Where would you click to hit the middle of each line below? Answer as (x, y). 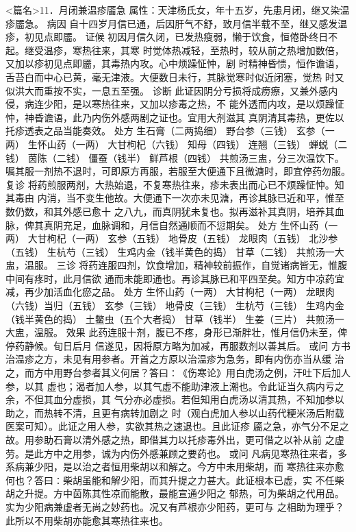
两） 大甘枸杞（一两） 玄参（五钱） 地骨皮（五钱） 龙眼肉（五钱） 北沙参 (172, 238)
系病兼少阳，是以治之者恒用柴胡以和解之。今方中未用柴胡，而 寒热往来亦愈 (175, 467)
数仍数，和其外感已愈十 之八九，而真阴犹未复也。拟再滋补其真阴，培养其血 (175, 211)
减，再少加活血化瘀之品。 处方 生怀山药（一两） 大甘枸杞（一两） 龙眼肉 (170, 292)
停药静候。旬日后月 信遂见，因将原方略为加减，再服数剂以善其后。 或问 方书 (178, 345)
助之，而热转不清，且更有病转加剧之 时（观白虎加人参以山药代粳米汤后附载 (175, 412)
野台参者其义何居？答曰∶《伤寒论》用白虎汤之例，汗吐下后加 (202, 373)
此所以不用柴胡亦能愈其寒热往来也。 (87, 520)
